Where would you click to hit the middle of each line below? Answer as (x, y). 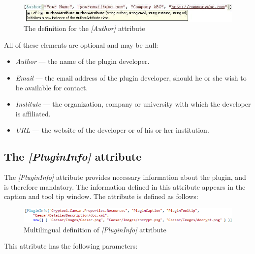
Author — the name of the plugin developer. (82, 61)
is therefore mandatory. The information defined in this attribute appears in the (125, 186)
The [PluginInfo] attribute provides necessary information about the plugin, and (125, 177)
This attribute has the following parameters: (71, 246)
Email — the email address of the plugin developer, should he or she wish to (131, 77)
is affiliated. (33, 113)
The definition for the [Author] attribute (84, 28)
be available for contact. (52, 87)
